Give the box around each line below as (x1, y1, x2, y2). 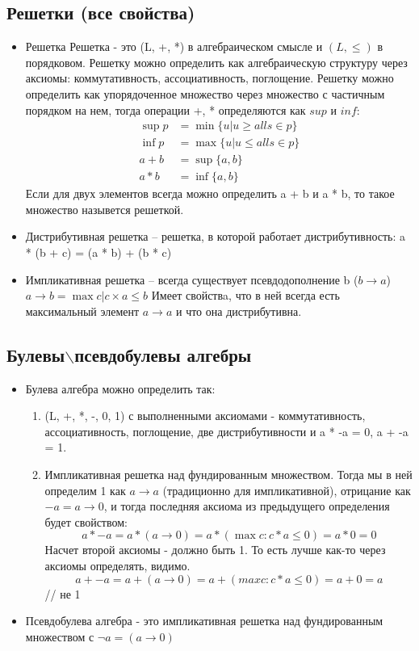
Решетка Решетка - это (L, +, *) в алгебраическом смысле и (25, 38, 323, 55)
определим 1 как (44, 481, 126, 498)
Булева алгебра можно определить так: (25, 380, 216, 397)
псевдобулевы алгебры (74, 342, 252, 367)
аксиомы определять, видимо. (44, 557, 191, 573)
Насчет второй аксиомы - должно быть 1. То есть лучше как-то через (44, 541, 386, 558)
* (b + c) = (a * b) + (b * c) (25, 244, 172, 261)
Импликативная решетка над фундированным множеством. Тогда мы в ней (44, 466, 413, 483)
